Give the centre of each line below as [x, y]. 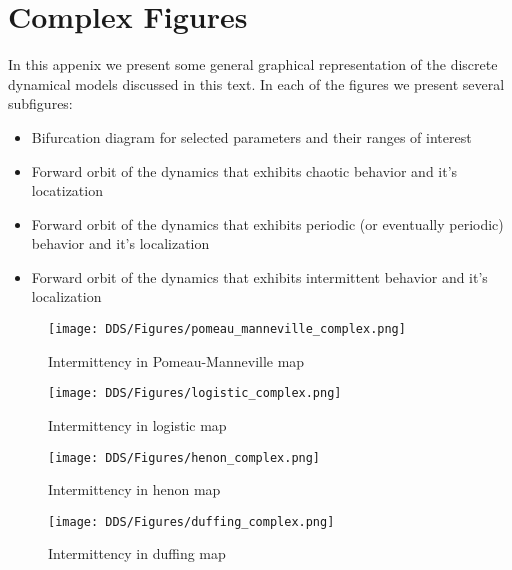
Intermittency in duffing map [137, 553]
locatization [67, 190]
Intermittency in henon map [134, 489]
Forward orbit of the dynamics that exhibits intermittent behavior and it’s [259, 276]
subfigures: [40, 103]
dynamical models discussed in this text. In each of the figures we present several [256, 83]
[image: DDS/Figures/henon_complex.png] [184, 457]
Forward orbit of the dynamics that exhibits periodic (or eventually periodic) [267, 223]
